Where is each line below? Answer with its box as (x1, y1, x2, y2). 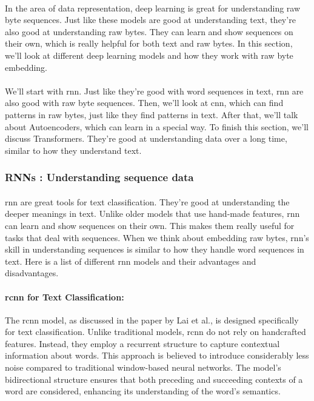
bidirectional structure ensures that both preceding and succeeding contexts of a (5, 373, 303, 385)
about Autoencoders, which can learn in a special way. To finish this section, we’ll (5, 120, 309, 133)
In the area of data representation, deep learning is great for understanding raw (5, 1, 301, 14)
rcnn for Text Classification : (5, 290, 124, 303)
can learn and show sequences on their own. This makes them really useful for (5, 219, 295, 231)
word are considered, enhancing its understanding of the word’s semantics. (5, 385, 281, 397)
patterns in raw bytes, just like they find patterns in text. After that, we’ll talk (5, 108, 298, 121)
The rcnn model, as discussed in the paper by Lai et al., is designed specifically (5, 313, 299, 326)
